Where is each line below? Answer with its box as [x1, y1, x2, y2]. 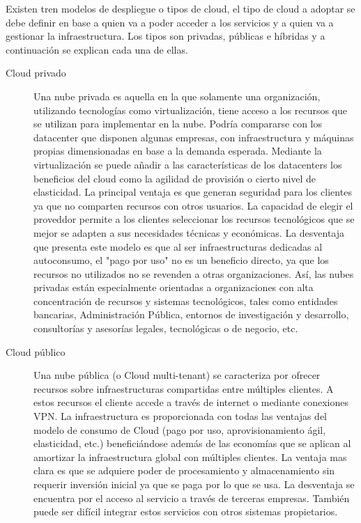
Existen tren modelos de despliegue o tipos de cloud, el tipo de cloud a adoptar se [6, 1, 355, 15]
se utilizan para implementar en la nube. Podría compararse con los [33, 116, 323, 131]
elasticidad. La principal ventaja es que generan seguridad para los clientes [33, 185, 352, 199]
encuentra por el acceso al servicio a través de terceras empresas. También [33, 490, 350, 505]
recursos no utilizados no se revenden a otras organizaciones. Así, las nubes [33, 266, 354, 281]
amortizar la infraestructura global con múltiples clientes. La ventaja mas [33, 449, 347, 464]
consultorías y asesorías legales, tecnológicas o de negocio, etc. [33, 321, 298, 336]
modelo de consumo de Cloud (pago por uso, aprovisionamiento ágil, [33, 422, 326, 437]
